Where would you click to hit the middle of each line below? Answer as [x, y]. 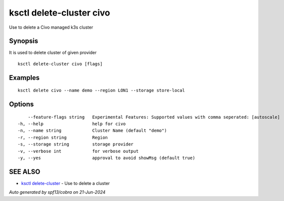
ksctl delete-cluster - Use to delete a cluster [65, 183]
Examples [24, 78]
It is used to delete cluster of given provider [53, 53]
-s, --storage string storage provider [76, 144]
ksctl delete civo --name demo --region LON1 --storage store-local [101, 91]
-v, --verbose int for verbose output [78, 151]
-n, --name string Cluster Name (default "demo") [92, 131]
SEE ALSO [25, 172]
